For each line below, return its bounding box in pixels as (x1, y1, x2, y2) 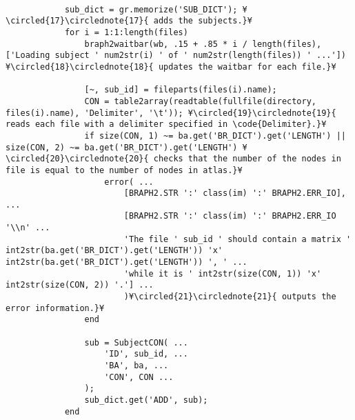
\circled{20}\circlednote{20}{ (6, 154, 149, 164)
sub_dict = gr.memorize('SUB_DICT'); (64, 4, 238, 14)
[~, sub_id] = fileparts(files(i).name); (84, 85, 277, 95)
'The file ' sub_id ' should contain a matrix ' (123, 234, 352, 244)
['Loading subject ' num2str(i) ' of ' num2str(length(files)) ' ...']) (6, 50, 346, 61)
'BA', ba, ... (104, 361, 169, 370)
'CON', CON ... (104, 372, 174, 382)
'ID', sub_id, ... (104, 349, 188, 359)
